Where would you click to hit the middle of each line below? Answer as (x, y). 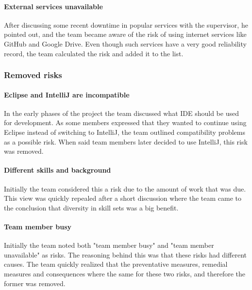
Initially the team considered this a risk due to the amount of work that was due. (125, 188)
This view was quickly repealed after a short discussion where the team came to (123, 198)
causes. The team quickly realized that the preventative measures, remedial (116, 264)
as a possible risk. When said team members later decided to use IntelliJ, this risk (126, 141)
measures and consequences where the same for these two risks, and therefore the (125, 273)
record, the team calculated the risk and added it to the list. (94, 53)
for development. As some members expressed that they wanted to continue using (125, 122)
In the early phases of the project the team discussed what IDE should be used (121, 113)
